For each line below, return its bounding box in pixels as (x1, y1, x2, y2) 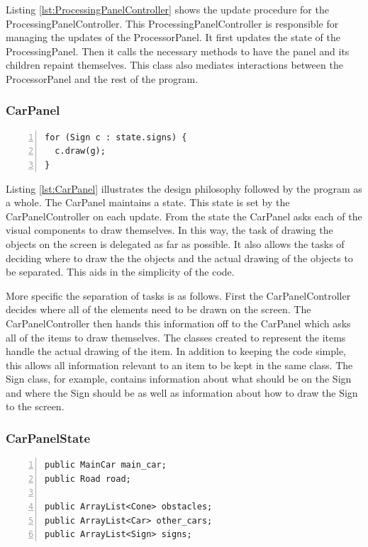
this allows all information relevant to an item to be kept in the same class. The (6, 357, 353, 372)
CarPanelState (6, 429, 91, 446)
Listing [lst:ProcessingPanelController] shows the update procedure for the (6, 2, 329, 16)
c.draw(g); (55, 146, 106, 157)
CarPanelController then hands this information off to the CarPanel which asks (6, 315, 351, 330)
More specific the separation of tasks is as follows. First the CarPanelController (6, 288, 351, 303)
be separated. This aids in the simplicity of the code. (6, 264, 235, 279)
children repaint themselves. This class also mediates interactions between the (6, 57, 343, 72)
